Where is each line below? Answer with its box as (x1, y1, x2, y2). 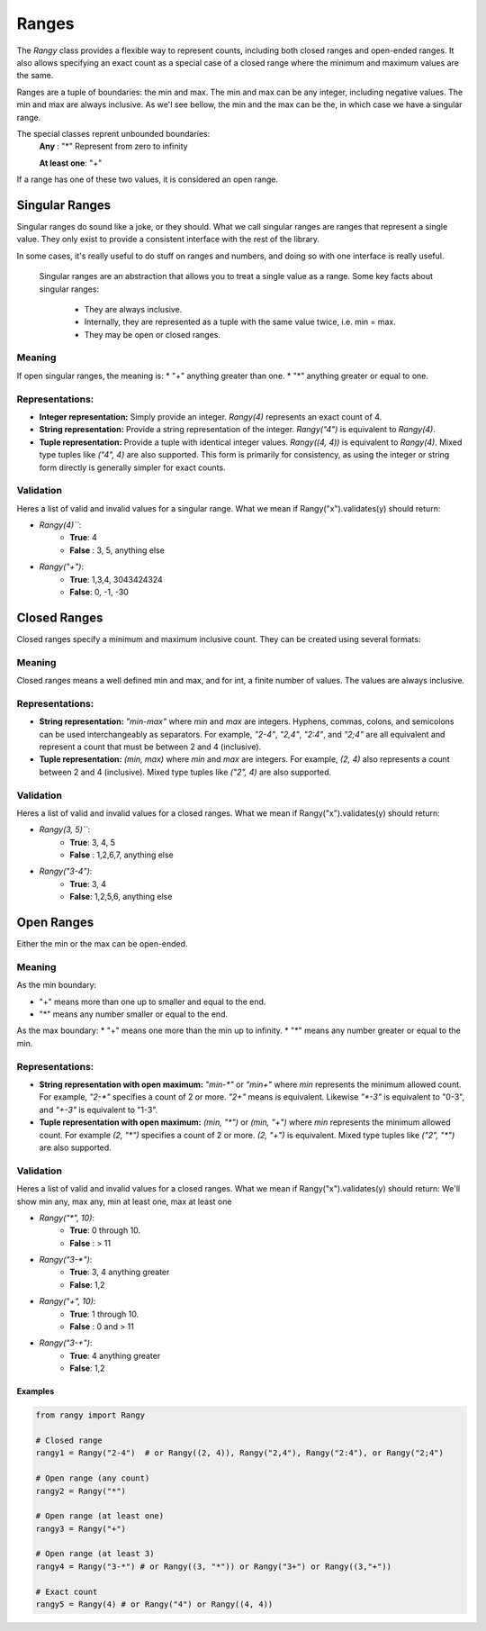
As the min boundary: (16, 980, 97, 991)
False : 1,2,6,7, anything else (69, 849, 175, 860)
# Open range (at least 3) (35, 1549, 155, 1559)
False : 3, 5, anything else (69, 545, 166, 556)
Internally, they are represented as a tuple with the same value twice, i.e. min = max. (84, 316, 396, 328)
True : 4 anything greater (69, 1350, 161, 1361)
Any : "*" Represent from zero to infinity (39, 140, 188, 152)
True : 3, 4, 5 (69, 837, 116, 847)
